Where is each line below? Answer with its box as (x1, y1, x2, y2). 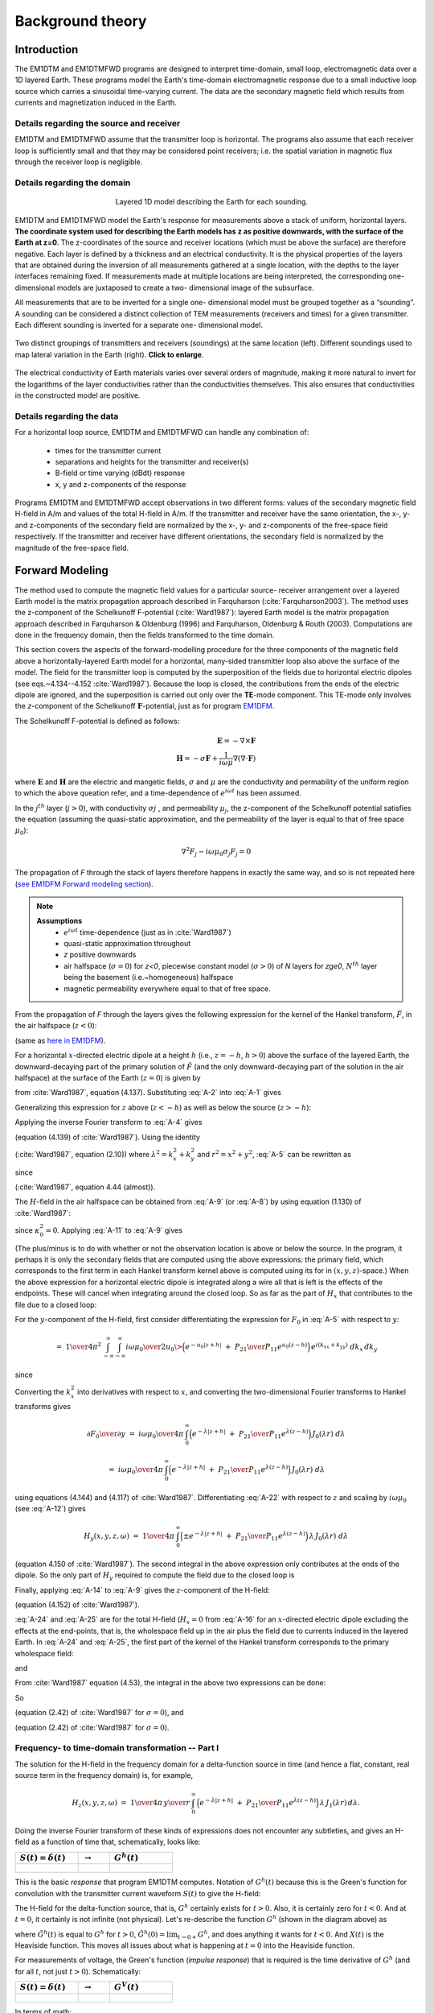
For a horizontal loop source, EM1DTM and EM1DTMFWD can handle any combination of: (14, 428, 309, 437)
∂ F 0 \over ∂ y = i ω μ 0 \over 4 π (86, 1429, 184, 1441)
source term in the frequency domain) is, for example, (14, 1771, 193, 1780)
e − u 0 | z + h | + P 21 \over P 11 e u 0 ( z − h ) (185, 1341, 308, 1353)
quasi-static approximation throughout (63, 939, 191, 949)
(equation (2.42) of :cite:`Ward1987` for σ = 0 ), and (14, 1708, 184, 1717)
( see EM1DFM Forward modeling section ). (14, 878, 154, 889)
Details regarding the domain (14, 177, 131, 188)
